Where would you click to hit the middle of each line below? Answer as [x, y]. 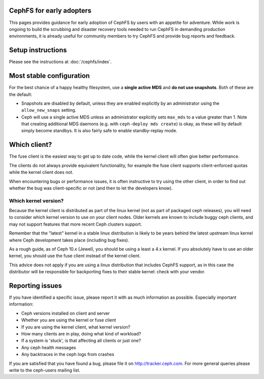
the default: [21, 94]
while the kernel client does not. [41, 172]
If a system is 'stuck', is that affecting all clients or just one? [81, 341]
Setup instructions [38, 50]
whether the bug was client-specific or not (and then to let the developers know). [91, 188]
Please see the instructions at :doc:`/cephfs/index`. [60, 62]
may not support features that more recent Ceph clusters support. [76, 224]
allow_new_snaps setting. [49, 110]
